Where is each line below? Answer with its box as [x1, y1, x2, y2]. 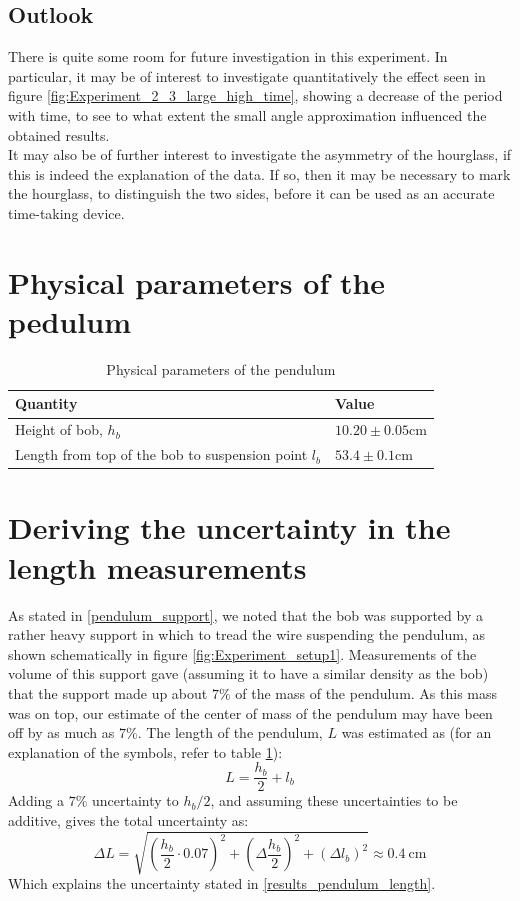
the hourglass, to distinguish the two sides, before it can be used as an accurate [8, 183, 495, 204]
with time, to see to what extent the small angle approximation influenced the [8, 104, 487, 125]
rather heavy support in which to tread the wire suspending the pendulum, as [8, 624, 485, 645]
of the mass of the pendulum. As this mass [235, 682, 498, 703]
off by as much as [8, 722, 115, 743]
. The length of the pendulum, [137, 722, 323, 743]
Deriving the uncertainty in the [8, 507, 451, 548]
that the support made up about [8, 682, 208, 703]
